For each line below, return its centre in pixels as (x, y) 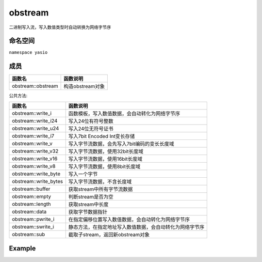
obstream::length (31, 204)
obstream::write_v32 (35, 151)
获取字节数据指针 (88, 212)
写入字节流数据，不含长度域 (100, 182)
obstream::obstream (35, 86)
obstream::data (29, 212)
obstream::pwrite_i (33, 219)
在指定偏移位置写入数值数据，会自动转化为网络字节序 (129, 219)
